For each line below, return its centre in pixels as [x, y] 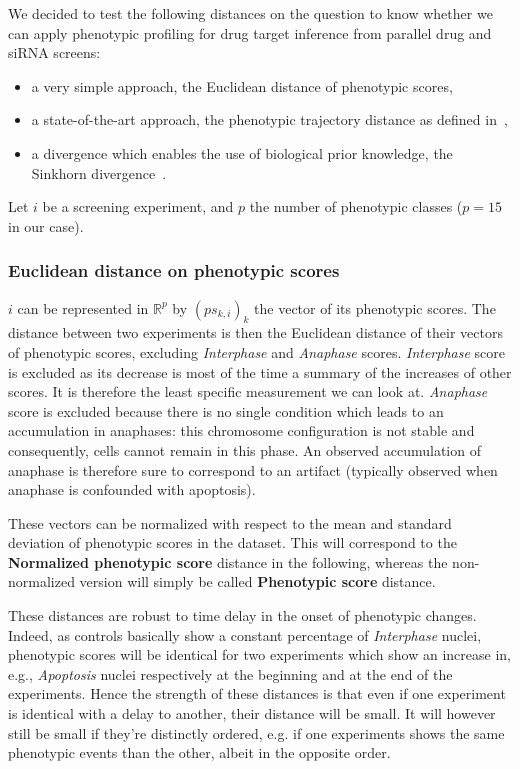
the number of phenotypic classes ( [356, 206]
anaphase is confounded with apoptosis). [132, 489]
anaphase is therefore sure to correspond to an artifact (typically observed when [253, 469]
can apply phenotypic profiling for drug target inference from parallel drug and [250, 32]
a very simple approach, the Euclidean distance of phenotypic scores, [242, 85]
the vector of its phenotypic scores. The [375, 307]
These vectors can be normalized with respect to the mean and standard [230, 522]
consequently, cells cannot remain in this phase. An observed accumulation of [244, 449]
